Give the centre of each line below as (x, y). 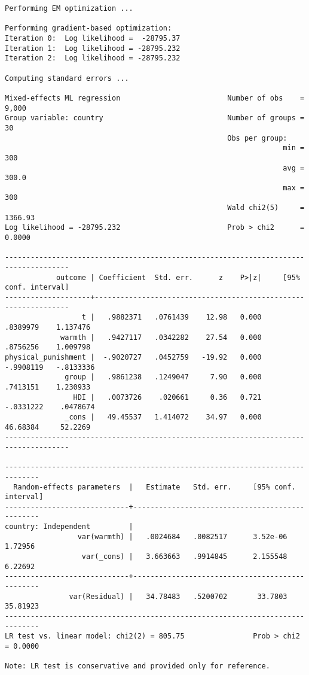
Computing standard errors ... (67, 78)
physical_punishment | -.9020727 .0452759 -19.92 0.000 (133, 357)
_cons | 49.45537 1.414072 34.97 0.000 (163, 417)
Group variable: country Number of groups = (155, 118)
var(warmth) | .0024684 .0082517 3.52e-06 (182, 536)
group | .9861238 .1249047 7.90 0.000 (163, 377)
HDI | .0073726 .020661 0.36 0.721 (167, 397)
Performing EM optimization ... (69, 8)
